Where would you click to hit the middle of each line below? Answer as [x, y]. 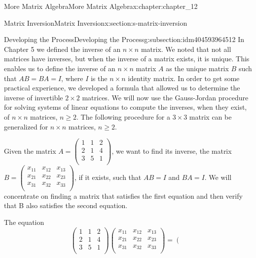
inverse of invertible [34, 97]
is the [99, 78]
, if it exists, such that [108, 177]
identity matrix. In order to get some [184, 78]
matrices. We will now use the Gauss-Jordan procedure [165, 97]
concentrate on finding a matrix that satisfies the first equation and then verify [123, 195]
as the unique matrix [197, 68]
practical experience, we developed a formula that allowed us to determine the [122, 88]
